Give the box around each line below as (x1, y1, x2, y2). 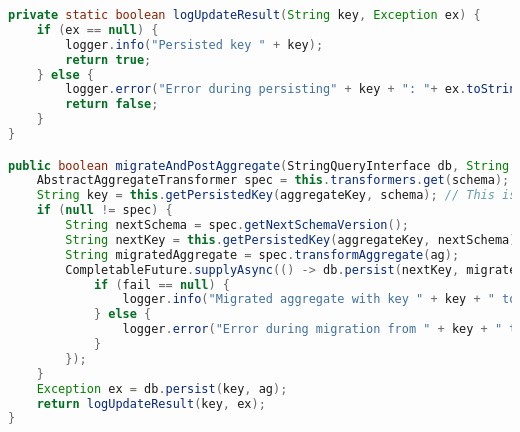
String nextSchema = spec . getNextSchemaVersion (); (65, 218, 409, 233)
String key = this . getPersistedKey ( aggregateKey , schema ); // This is (36, 188, 517, 203)
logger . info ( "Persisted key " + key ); (65, 37, 324, 52)
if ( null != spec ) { (36, 203, 173, 218)
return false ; (65, 97, 159, 112)
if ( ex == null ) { (36, 22, 159, 37)
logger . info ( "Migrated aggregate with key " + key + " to (122, 292, 517, 307)
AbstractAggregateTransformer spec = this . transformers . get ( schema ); (36, 173, 510, 188)
